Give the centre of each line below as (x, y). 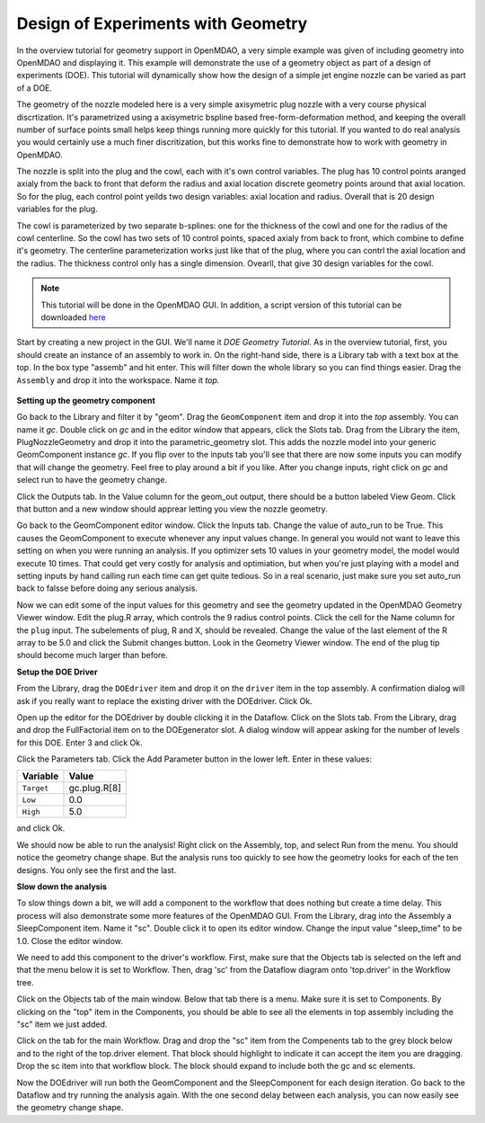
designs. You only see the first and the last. (97, 870)
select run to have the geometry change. (92, 480)
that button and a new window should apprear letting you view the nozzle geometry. (172, 509)
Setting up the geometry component (86, 400)
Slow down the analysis (62, 887)
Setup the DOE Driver (57, 672)
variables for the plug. (57, 209)
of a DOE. (35, 88)
